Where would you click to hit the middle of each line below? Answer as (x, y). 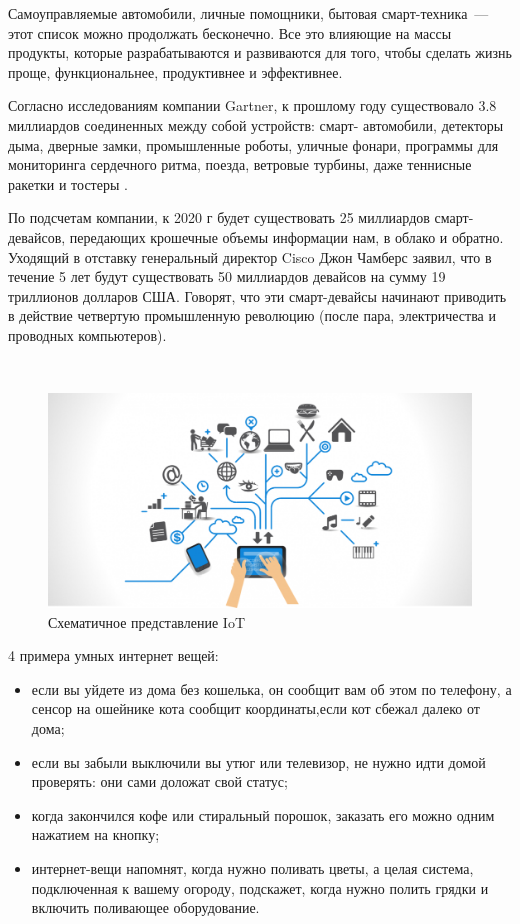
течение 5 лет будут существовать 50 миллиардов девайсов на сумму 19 (227, 276)
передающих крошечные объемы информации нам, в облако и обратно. (286, 236)
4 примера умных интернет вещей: (113, 655)
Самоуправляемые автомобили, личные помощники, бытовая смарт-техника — (248, 13)
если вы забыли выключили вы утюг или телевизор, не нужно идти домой (258, 761)
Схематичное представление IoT (147, 621)
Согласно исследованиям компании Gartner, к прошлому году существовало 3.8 (252, 105)
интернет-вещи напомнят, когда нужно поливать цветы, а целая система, (252, 867)
